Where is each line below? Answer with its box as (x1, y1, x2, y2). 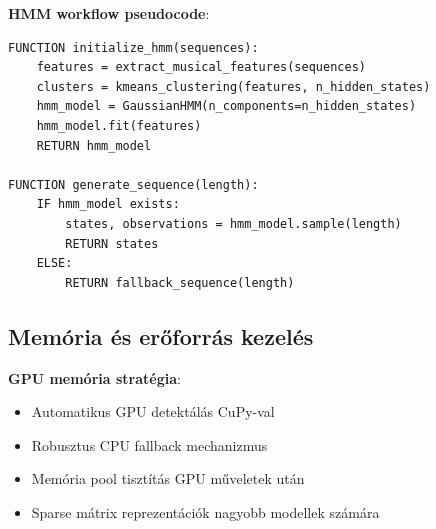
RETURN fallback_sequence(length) (65, 275, 295, 290)
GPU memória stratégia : (8, 367, 181, 388)
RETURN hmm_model (36, 138, 152, 153)
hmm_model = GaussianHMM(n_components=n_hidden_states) (36, 99, 417, 114)
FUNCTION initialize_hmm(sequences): (8, 40, 259, 55)
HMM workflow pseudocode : (8, 3, 210, 23)
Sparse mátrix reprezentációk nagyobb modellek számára (31, 501, 380, 522)
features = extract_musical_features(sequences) (36, 60, 366, 75)
